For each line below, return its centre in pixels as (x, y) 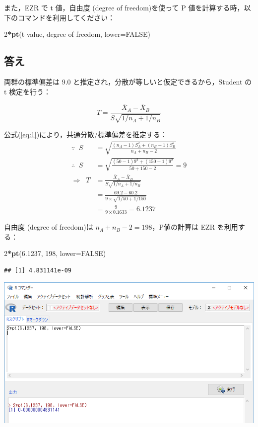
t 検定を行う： (28, 91)
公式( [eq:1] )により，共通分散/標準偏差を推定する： (86, 134)
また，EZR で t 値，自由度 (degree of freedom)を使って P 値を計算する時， (124, 7)
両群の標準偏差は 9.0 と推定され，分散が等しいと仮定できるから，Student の (128, 81)
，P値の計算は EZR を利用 (195, 227)
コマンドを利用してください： (66, 17)
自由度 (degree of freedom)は (49, 227)
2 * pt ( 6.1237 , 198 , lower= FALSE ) (55, 253)
